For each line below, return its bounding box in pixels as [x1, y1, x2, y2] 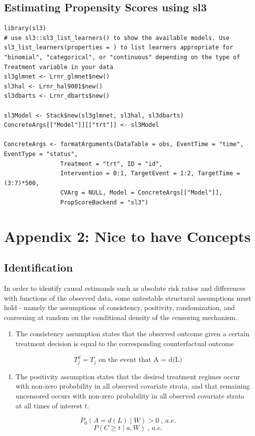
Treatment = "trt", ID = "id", [60, 160, 163, 167]
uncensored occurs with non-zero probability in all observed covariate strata [15, 391, 245, 401]
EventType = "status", [4, 150, 78, 158]
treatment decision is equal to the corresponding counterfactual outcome [15, 338, 234, 349]
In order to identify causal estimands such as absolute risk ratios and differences [4, 283, 246, 293]
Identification [4, 260, 73, 275]
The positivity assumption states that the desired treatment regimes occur [15, 371, 240, 381]
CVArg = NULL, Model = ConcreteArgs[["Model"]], [60, 189, 223, 197]
